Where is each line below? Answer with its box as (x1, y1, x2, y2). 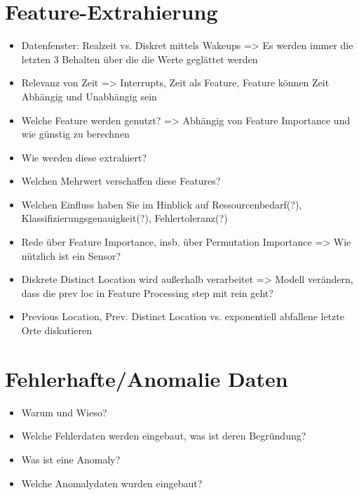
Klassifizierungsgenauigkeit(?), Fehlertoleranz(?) (21, 211, 228, 225)
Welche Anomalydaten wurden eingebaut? (21, 475, 203, 490)
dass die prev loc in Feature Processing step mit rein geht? (21, 285, 273, 300)
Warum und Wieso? (21, 404, 107, 419)
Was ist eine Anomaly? (21, 451, 121, 466)
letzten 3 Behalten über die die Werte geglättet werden (21, 51, 258, 66)
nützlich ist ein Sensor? (21, 248, 121, 263)
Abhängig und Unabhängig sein (21, 88, 157, 103)
